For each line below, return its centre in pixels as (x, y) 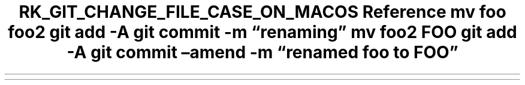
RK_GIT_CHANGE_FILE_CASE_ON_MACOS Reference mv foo (262, 12)
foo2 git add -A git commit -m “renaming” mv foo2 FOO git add (262, 32)
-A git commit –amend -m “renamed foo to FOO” (262, 52)
